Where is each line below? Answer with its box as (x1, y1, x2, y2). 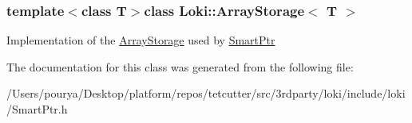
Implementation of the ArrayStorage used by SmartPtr (6, 32, 275, 48)
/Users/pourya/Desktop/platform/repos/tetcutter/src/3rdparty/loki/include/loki (6, 85, 406, 102)
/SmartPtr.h (6, 101, 68, 117)
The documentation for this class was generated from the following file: (6, 58, 354, 75)
